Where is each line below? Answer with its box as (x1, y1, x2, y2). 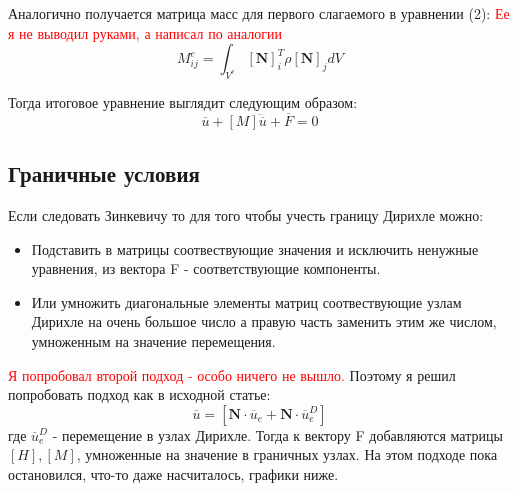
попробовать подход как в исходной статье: (8, 384, 271, 405)
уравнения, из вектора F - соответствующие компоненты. (31, 258, 381, 279)
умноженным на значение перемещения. (31, 330, 276, 351)
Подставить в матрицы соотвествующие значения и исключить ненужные (31, 238, 479, 259)
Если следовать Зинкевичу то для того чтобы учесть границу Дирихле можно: (8, 205, 484, 225)
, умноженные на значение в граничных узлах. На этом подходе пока (76, 444, 498, 465)
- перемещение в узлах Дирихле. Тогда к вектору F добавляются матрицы (52, 424, 503, 445)
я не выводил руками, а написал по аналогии (8, 22, 283, 43)
